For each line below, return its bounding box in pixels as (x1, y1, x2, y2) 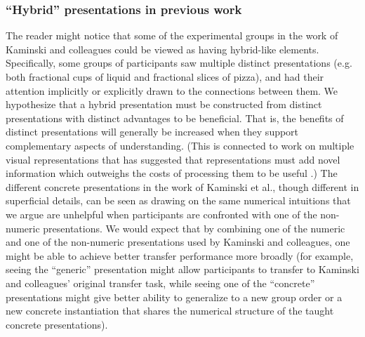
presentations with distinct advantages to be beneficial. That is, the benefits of (6, 110, 344, 125)
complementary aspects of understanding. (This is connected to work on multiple (6, 138, 354, 152)
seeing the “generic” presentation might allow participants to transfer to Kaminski (6, 262, 359, 277)
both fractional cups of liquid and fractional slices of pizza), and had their (6, 70, 324, 84)
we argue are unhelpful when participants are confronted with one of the (6, 206, 317, 221)
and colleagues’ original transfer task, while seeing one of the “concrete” (6, 275, 315, 290)
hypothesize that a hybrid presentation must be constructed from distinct (6, 97, 322, 112)
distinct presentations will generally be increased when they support (6, 124, 299, 139)
